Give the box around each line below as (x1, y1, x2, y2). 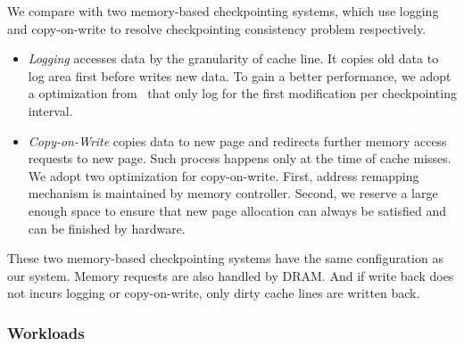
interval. (28, 101, 73, 119)
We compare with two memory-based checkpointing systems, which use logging (7, 2, 439, 20)
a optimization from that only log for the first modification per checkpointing (28, 84, 457, 103)
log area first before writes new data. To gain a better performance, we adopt (28, 66, 452, 85)
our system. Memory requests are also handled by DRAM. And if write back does (7, 266, 454, 284)
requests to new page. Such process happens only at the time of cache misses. (28, 149, 452, 168)
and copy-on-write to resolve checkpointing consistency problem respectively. (7, 19, 427, 37)
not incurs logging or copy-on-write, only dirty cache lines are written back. (7, 284, 420, 302)
